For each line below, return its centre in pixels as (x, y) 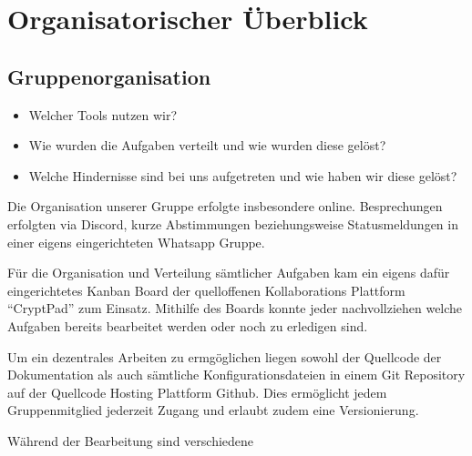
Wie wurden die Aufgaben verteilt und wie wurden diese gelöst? (207, 145)
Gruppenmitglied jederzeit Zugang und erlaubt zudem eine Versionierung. (213, 410)
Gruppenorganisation (109, 76)
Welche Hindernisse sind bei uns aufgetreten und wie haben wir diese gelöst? (243, 175)
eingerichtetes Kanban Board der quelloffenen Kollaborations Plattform (206, 290)
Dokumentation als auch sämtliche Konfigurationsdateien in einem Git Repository (236, 375)
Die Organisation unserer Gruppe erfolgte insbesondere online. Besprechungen (225, 206)
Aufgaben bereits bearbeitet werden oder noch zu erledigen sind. (188, 325)
